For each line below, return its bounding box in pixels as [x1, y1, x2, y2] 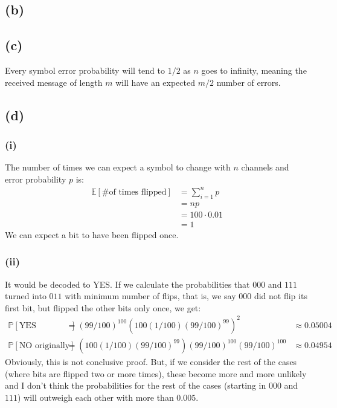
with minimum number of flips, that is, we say [65, 290, 236, 302]
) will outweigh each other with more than [18, 390, 174, 403]
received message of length [5, 76, 103, 88]
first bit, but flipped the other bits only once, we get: [5, 301, 201, 314]
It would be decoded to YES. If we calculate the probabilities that [5, 277, 250, 290]
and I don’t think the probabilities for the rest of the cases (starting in [5, 379, 266, 392]
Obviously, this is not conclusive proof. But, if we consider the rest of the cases [5, 355, 297, 368]
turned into [5, 290, 47, 302]
